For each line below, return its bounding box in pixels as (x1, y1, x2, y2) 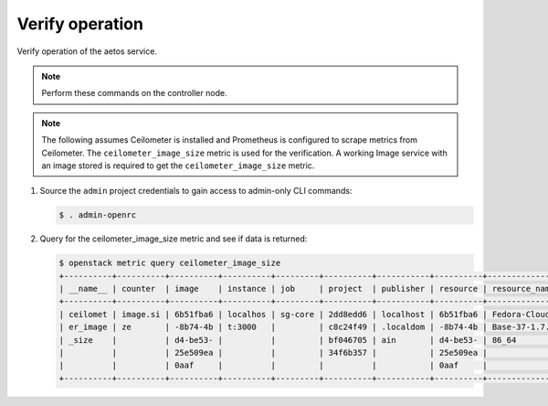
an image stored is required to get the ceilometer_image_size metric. (41, 160, 315, 171)
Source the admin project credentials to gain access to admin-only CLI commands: (39, 186, 353, 197)
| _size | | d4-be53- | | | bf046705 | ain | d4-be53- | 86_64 (58, 335, 517, 345)
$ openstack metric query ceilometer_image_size (58, 258, 281, 269)
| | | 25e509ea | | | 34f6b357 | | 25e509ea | (58, 347, 488, 358)
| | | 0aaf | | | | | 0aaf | (58, 360, 488, 370)
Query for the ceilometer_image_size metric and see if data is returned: (39, 233, 308, 244)
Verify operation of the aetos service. (16, 46, 157, 57)
